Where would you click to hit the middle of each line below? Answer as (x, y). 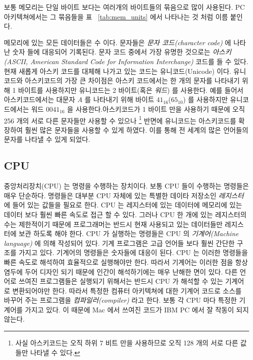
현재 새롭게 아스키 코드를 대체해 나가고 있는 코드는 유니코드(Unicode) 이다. (118, 71)
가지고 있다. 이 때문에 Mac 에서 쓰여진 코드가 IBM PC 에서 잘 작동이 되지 (137, 309)
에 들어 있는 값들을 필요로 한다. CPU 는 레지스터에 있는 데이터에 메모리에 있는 (123, 205)
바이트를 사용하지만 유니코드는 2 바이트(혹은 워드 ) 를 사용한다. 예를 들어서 (131, 90)
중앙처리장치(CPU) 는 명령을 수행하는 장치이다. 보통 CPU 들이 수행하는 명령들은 (126, 186)
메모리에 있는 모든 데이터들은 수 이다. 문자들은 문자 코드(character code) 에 (117, 42)
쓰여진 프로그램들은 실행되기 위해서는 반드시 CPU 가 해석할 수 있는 (121, 281)
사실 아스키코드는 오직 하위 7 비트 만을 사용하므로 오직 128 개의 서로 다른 (127, 343)
